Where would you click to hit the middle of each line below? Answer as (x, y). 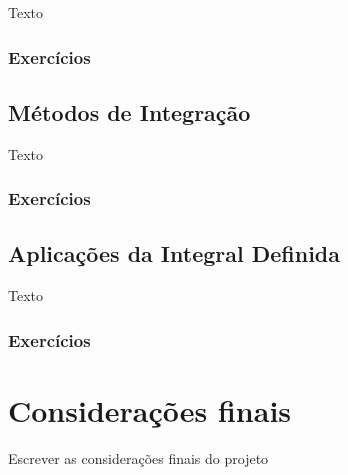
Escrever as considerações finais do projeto (138, 457)
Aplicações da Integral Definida (174, 253)
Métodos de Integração (129, 111)
